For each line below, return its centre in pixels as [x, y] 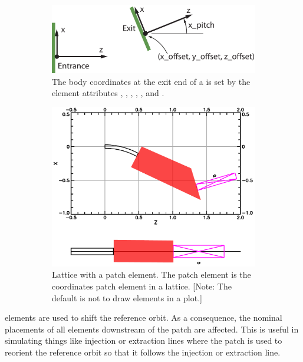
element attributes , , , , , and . [108, 93]
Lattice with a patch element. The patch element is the [151, 274]
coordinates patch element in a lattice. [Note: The [142, 286]
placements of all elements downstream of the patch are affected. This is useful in [152, 329]
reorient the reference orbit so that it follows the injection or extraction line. [143, 352]
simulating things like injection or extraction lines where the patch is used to [144, 340]
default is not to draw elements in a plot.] [127, 297]
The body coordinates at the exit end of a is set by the [151, 81]
